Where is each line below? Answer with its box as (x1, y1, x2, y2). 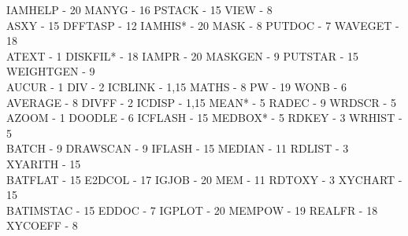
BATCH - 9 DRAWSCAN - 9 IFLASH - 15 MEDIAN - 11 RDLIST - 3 (6, 140, 349, 157)
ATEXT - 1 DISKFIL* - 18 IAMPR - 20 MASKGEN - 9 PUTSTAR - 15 (6, 47, 359, 64)
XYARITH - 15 (6, 155, 81, 171)
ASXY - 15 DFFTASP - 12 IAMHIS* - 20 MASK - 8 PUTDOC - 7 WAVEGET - (6, 17, 399, 33)
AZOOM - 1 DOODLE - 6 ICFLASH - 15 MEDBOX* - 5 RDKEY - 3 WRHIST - (6, 109, 402, 126)
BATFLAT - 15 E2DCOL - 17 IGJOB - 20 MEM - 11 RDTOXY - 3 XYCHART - (6, 171, 402, 187)
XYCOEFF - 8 (6, 217, 78, 234)
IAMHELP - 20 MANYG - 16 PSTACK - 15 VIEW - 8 (6, 2, 273, 17)
